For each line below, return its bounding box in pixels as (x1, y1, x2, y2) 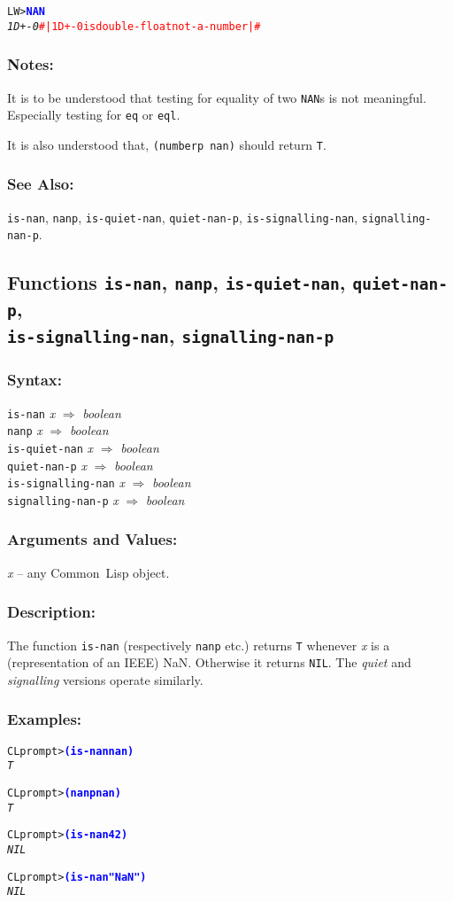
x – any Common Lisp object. (7, 563, 170, 581)
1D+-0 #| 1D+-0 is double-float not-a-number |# (7, 19, 261, 33)
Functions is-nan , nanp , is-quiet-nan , (7, 268, 346, 296)
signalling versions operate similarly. (7, 670, 203, 688)
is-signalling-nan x (7, 473, 125, 492)
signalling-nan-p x (7, 490, 119, 509)
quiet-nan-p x (7, 455, 87, 474)
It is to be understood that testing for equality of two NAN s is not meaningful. (7, 88, 426, 106)
